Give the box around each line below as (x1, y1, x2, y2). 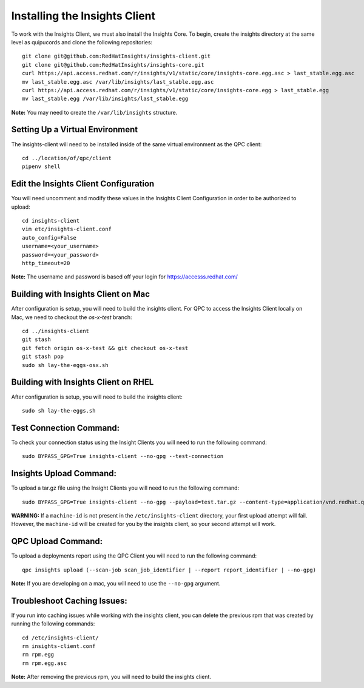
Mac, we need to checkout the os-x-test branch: (11, 313, 133, 321)
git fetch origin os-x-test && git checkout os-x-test (22, 345, 189, 351)
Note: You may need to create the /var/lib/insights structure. (11, 109, 178, 116)
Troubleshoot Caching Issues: (11, 595, 127, 606)
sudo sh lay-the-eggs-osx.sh (22, 362, 109, 368)
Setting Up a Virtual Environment (11, 124, 138, 135)
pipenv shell (22, 163, 61, 170)
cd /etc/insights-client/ (22, 634, 99, 641)
